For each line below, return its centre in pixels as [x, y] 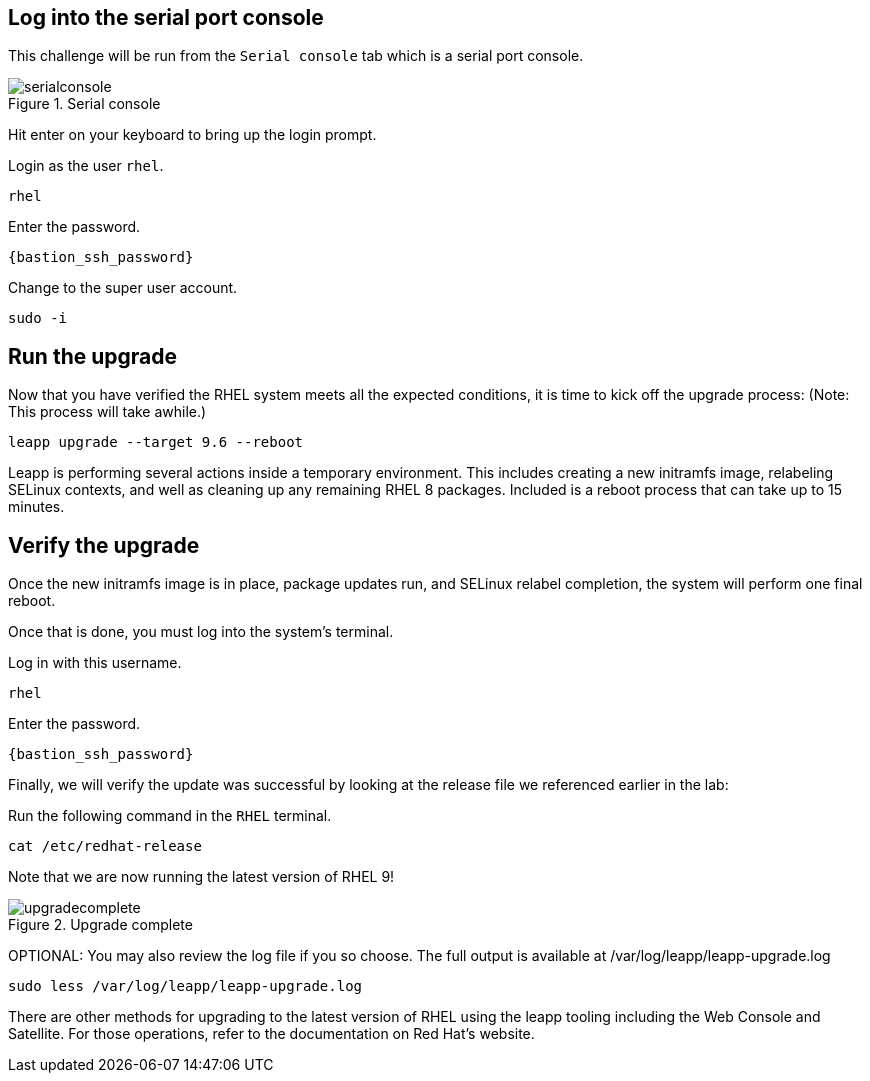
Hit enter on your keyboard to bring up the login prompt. [192, 135]
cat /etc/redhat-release [105, 846]
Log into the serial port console [166, 17]
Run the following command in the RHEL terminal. [170, 816]
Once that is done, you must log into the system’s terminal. [201, 632]
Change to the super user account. [123, 288]
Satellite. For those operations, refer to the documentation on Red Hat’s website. [271, 1034]
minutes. [36, 507]
